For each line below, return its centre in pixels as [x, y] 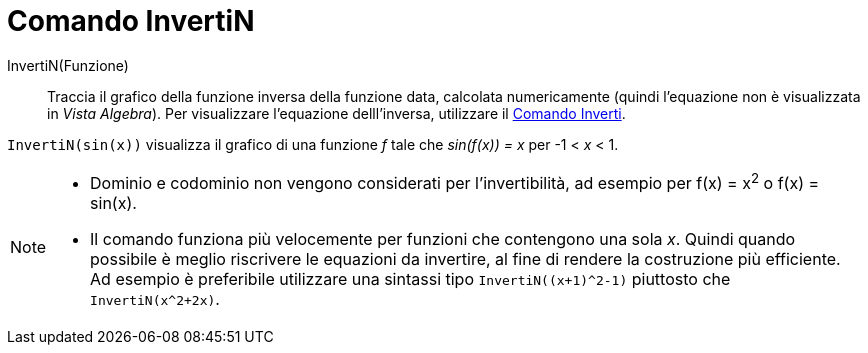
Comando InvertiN [131, 21]
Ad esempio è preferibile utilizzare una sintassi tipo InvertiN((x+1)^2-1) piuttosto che [410, 279]
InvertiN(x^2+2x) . [155, 299]
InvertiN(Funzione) [68, 65]
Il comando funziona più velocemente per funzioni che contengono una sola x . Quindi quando [443, 239]
